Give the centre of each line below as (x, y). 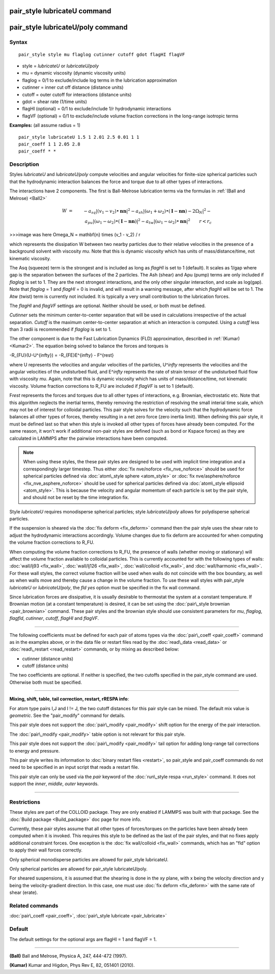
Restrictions (25, 802)
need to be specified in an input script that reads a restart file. (74, 767)
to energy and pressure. (35, 751)
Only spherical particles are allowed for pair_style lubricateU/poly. (78, 869)
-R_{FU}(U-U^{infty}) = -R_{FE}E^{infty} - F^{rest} (62, 355)
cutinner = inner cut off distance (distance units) (73, 87)
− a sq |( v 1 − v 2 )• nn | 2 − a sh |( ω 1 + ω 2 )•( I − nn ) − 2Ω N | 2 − (147, 211)
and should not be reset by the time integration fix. (76, 497)
